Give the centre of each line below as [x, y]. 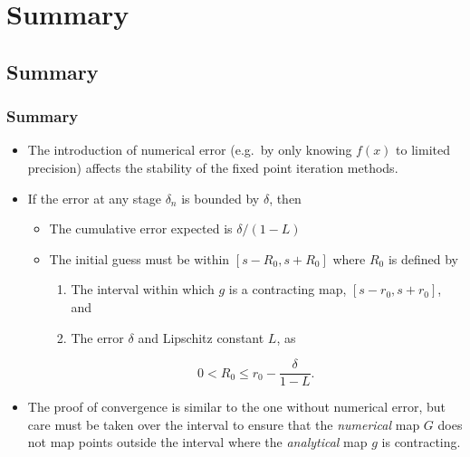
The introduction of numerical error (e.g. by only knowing [190, 150]
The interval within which [143, 289]
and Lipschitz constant [201, 337]
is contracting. [421, 442]
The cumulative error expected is [141, 228]
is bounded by [221, 198]
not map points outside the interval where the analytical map [197, 442]
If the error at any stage [94, 198]
